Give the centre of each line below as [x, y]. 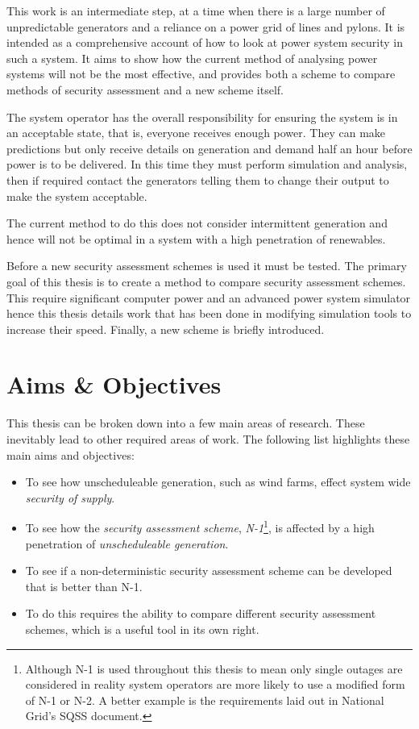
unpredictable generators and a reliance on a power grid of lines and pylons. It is [206, 26]
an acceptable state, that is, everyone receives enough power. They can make [196, 133]
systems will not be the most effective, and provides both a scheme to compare [201, 74]
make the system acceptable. [77, 196]
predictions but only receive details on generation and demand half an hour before [209, 148]
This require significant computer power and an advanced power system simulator [209, 297]
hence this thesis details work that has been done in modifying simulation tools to [209, 313]
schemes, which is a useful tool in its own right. [142, 629]
